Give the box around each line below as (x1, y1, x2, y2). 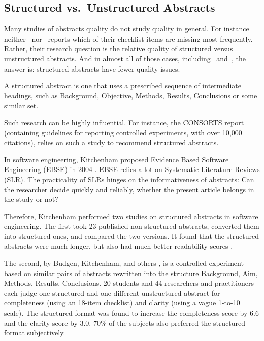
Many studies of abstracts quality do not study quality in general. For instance (4, 23, 249, 34)
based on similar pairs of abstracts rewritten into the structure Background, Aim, (4, 267, 258, 278)
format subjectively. (4, 327, 65, 338)
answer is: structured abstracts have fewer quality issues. (4, 63, 180, 74)
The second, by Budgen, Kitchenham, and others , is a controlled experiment (4, 258, 244, 268)
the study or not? (4, 194, 58, 204)
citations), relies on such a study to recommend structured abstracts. (4, 137, 219, 148)
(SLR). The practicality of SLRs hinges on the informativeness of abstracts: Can (4, 174, 254, 184)
